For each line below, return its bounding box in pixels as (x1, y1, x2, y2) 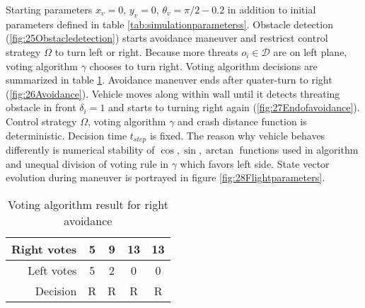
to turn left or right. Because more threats (54, 44, 238, 59)
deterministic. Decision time (6, 127, 127, 142)
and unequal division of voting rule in (6, 156, 169, 171)
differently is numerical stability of (6, 142, 155, 156)
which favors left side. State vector (180, 156, 330, 171)
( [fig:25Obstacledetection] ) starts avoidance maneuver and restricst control (6, 30, 328, 45)
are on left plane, (273, 44, 347, 59)
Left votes (28, 261, 77, 278)
